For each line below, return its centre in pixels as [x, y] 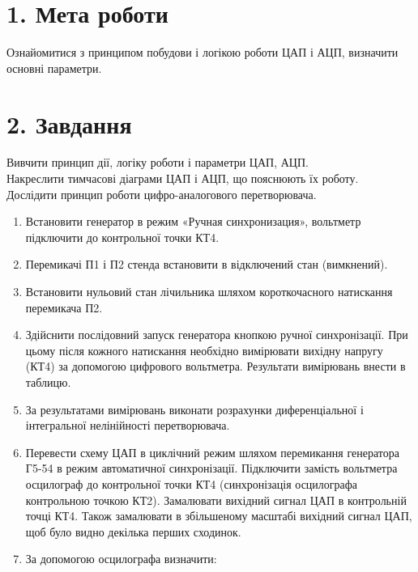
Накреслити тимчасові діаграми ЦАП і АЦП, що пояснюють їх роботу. [183, 178]
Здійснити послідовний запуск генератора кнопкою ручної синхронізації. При [217, 335]
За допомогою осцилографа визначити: [121, 559]
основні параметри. [54, 68]
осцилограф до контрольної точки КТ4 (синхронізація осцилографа [192, 483]
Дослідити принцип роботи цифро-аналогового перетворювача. [162, 194]
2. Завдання [69, 123]
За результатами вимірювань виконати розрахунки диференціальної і [194, 409]
